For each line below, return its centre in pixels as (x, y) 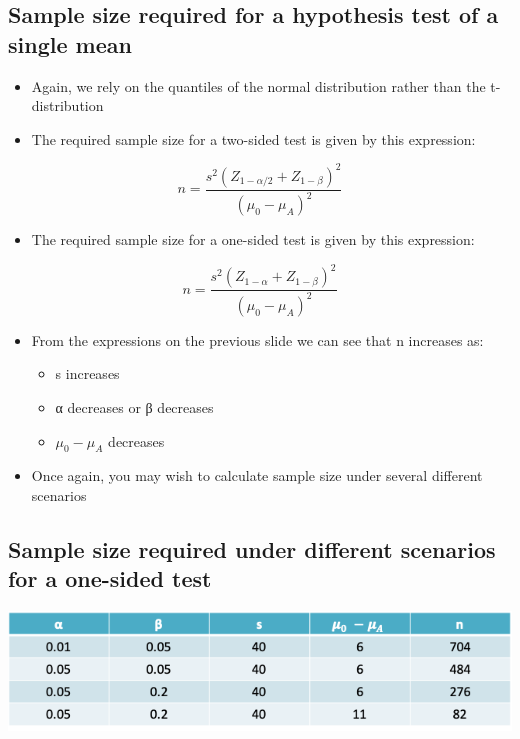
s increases (87, 373)
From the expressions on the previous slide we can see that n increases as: (257, 339)
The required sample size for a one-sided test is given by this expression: (253, 239)
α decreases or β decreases (134, 406)
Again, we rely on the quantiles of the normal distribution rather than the (258, 85)
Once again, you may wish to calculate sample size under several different (257, 475)
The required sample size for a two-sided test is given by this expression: (253, 138)
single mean (70, 43)
